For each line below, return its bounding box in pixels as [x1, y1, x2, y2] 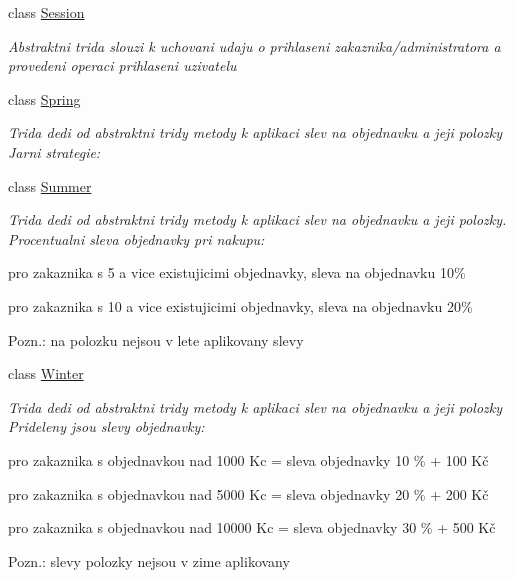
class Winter [8, 363, 84, 384]
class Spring [8, 88, 81, 109]
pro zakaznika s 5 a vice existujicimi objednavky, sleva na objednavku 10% [8, 262, 466, 283]
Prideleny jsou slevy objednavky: [8, 416, 205, 437]
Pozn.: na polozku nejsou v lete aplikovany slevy [8, 329, 304, 350]
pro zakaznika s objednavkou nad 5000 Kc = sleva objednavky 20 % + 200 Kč [8, 483, 489, 504]
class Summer [8, 175, 92, 196]
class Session [8, 2, 85, 22]
